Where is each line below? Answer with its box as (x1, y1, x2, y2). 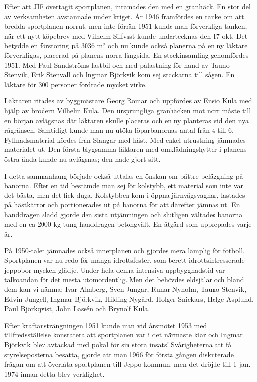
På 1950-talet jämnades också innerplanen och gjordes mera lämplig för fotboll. (4, 245, 245, 255)
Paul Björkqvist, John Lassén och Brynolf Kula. (4, 303, 150, 314)
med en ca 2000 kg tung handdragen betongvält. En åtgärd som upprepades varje (4, 219, 252, 229)
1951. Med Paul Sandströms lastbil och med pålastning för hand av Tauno (4, 59, 230, 70)
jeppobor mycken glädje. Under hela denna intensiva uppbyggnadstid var (4, 264, 225, 275)
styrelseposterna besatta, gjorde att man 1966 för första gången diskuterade (4, 349, 234, 359)
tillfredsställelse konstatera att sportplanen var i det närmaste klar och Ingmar (4, 330, 243, 340)
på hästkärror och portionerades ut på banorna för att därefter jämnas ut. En (4, 199, 240, 210)
